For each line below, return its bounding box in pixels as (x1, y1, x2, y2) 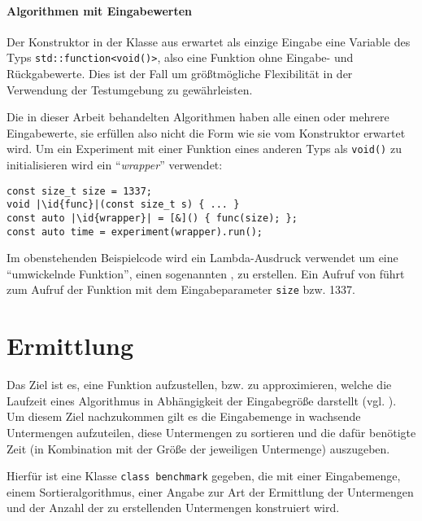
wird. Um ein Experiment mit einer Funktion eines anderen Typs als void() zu (7, 140, 402, 157)
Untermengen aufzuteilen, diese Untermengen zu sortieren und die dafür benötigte (7, 424, 416, 441)
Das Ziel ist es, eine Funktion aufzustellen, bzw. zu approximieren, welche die (7, 376, 392, 393)
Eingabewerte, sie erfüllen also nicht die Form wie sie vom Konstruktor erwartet (7, 124, 406, 141)
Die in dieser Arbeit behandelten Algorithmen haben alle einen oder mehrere (7, 108, 389, 125)
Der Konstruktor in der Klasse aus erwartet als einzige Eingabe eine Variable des (7, 33, 411, 50)
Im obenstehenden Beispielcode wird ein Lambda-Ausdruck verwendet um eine (7, 249, 398, 266)
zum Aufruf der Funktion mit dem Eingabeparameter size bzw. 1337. (7, 281, 356, 298)
